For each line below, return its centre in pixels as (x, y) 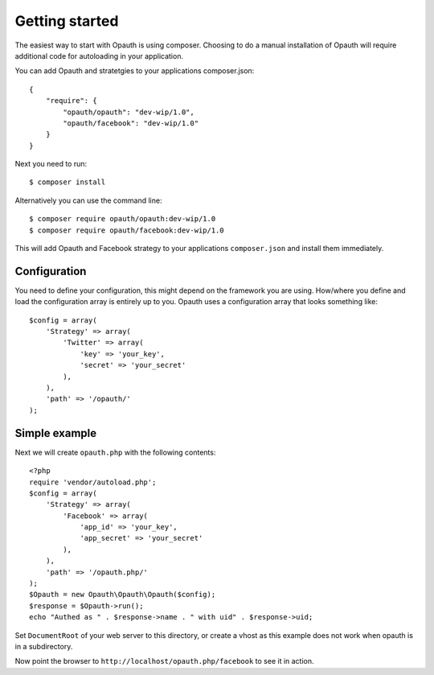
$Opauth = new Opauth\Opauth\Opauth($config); (123, 595)
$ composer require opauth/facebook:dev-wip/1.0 (127, 230)
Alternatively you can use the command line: (88, 200)
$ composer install (68, 182)
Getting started (67, 21)
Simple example (56, 433)
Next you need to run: (51, 164)
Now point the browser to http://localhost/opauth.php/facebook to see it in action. (164, 661)
